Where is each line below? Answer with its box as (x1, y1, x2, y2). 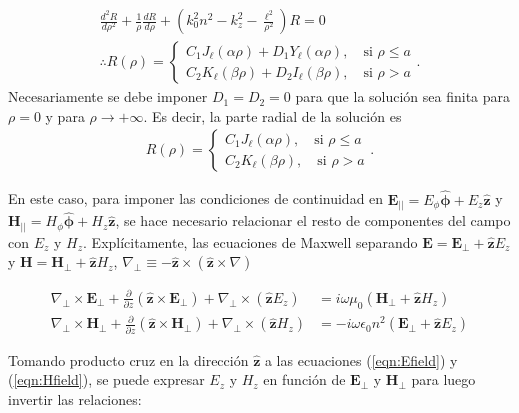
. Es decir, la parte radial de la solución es (143, 105, 402, 126)
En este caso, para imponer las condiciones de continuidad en (8, 188, 384, 209)
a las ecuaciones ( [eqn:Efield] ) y (264, 349, 458, 370)
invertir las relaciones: (8, 388, 142, 409)
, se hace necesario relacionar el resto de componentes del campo (115, 210, 511, 231)
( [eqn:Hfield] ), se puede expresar (8, 369, 205, 390)
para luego (411, 369, 476, 390)
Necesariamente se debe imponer (8, 86, 208, 107)
